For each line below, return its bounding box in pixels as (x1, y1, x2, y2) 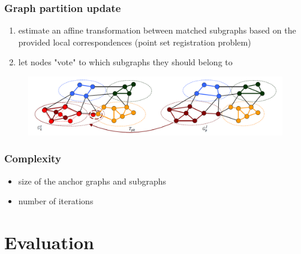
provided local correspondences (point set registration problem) (18, 35, 251, 48)
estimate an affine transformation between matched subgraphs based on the (18, 24, 296, 37)
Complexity (4, 151, 61, 166)
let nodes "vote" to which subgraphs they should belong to (18, 56, 233, 68)
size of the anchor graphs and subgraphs (18, 174, 167, 187)
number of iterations (18, 195, 94, 207)
